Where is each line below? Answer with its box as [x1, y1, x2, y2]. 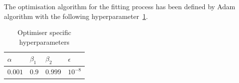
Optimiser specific [17, 27, 72, 37]
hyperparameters [19, 36, 70, 47]
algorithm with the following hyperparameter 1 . [4, 11, 148, 21]
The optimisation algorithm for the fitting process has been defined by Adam [4, 1, 236, 11]
